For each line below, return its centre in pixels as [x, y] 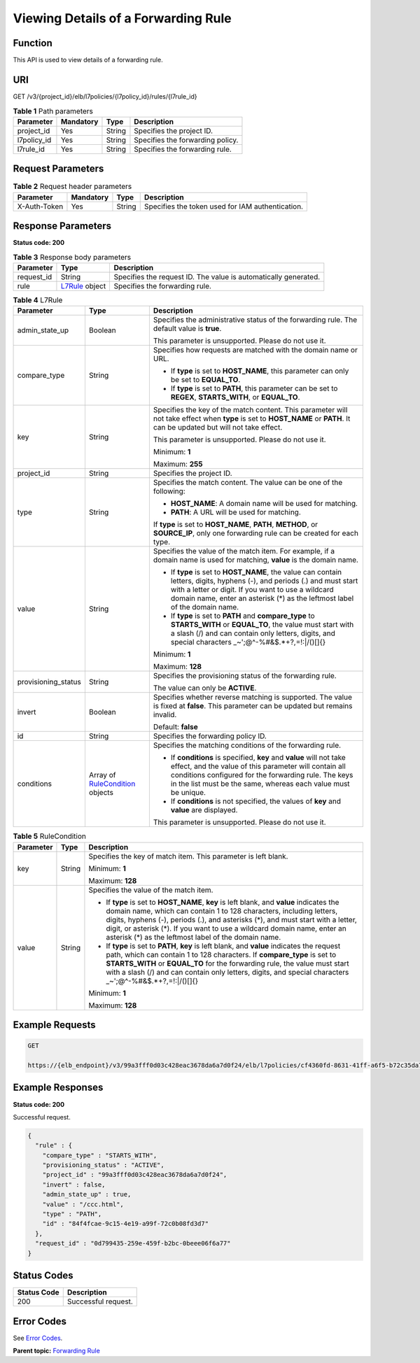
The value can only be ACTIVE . [205, 688]
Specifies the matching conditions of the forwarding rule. [247, 745]
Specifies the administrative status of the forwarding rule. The [255, 320]
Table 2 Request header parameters [72, 187]
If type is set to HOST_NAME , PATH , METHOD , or [236, 525]
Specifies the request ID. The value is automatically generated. [217, 276]
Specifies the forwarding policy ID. [210, 736]
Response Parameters [62, 226]
